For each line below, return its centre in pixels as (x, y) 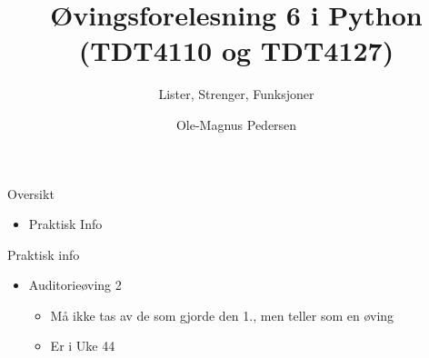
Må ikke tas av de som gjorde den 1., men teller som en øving (222, 315)
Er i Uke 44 (83, 346)
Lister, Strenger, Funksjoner (236, 94)
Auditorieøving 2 (75, 285)
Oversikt (31, 193)
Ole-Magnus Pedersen (236, 124)
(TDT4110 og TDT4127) (236, 50)
